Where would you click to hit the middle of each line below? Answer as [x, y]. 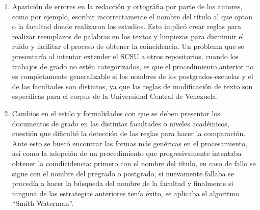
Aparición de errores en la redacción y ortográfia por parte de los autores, [127, 6]
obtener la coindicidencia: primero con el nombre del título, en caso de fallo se [134, 163]
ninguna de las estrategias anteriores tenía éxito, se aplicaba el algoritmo [126, 193]
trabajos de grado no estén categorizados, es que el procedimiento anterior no [133, 66]
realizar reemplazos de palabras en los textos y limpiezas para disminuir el [128, 36]
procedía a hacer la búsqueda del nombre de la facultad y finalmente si [123, 183]
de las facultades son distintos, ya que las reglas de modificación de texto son [132, 86]
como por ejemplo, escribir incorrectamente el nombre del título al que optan [132, 16]
